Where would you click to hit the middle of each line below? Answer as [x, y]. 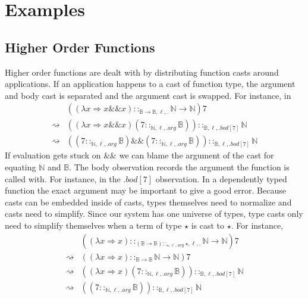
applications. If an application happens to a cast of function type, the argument [150, 84]
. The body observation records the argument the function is [179, 167]
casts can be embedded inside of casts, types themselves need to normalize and [148, 202]
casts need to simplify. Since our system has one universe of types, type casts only [154, 214]
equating [21, 167]
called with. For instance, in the [63, 178]
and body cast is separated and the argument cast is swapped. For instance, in [148, 95]
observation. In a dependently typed [221, 178]
